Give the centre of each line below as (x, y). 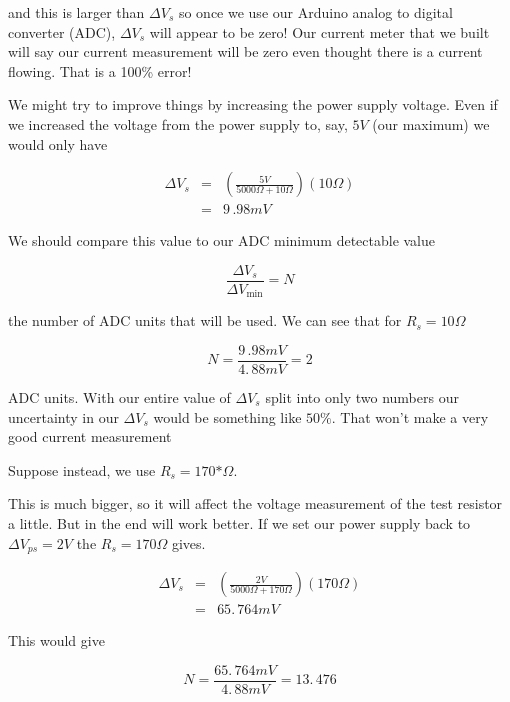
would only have (58, 143)
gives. (188, 542)
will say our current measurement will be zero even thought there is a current (245, 51)
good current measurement (90, 436)
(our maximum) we (431, 123)
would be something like (227, 416)
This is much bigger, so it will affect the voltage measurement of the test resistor (255, 503)
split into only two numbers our (362, 396)
